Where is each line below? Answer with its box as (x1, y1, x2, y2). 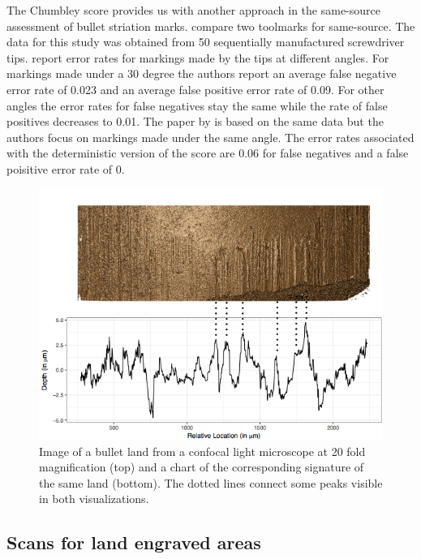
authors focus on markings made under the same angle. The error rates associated (6, 128, 415, 145)
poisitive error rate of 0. (6, 160, 125, 177)
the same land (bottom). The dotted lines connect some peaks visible (39, 474, 383, 491)
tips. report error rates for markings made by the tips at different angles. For (6, 49, 389, 66)
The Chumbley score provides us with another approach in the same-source (6, 2, 380, 18)
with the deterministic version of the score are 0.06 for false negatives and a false (6, 144, 409, 161)
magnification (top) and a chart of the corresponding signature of (39, 458, 364, 475)
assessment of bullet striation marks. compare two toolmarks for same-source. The (6, 17, 415, 34)
